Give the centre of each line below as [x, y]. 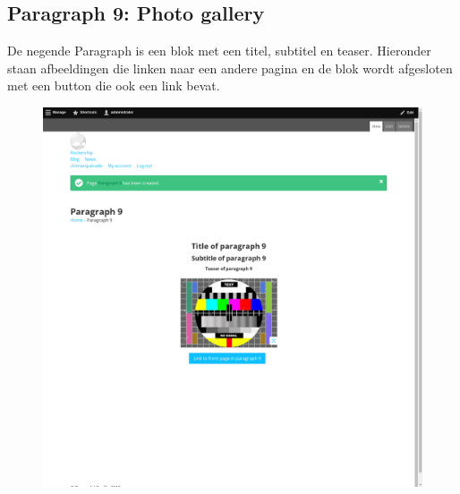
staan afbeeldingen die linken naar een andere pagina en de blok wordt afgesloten [230, 68]
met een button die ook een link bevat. [114, 85]
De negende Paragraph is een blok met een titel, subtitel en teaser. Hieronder [219, 51]
